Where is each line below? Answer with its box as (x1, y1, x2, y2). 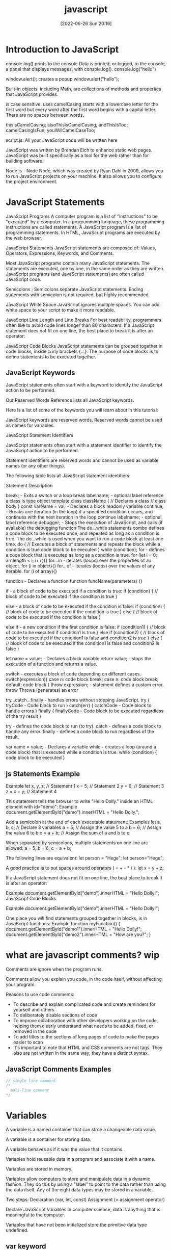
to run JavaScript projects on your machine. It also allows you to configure (6, 173, 162, 179)
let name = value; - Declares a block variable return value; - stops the (6, 656, 152, 662)
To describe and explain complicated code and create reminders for (13, 1001, 156, 1007)
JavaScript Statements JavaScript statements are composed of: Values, (6, 245, 157, 251)
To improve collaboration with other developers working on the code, (13, 1018, 158, 1024)
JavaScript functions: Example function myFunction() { (6, 921, 121, 927)
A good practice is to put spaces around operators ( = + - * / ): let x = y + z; (6, 865, 164, 871)
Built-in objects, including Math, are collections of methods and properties (6, 86, 162, 92)
